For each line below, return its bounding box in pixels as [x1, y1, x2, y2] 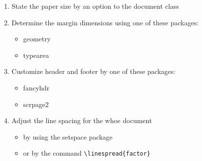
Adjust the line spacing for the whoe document [11, 115, 152, 125]
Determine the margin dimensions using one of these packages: [11, 17, 199, 27]
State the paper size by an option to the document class [11, 1, 179, 11]
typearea [23, 50, 49, 60]
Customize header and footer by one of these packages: [11, 66, 176, 76]
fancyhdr [23, 82, 50, 92]
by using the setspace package [23, 131, 113, 142]
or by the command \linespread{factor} [23, 148, 151, 158]
